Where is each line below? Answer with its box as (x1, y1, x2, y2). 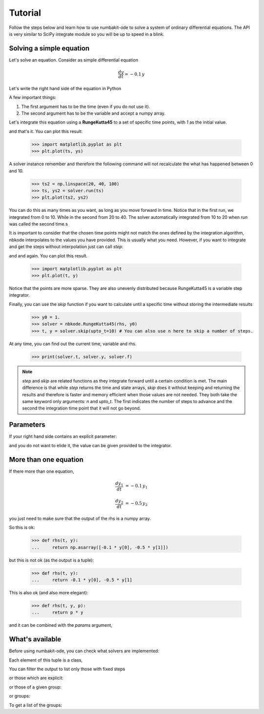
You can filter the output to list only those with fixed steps (9, 666, 126, 672)
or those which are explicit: (9, 675, 64, 681)
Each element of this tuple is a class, (9, 657, 83, 663)
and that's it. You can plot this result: (9, 128, 83, 134)
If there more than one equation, (9, 468, 74, 474)
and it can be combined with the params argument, (9, 622, 112, 628)
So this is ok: (9, 525, 35, 531)
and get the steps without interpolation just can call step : (9, 244, 124, 250)
